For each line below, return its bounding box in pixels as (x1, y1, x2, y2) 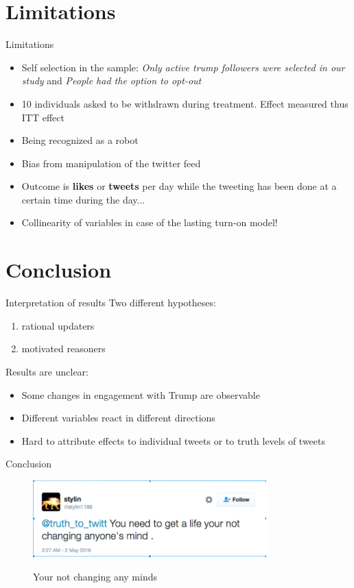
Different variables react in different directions (21, 411, 215, 425)
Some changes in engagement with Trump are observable (21, 387, 260, 402)
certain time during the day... (21, 192, 145, 206)
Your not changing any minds (33, 569, 157, 584)
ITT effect (21, 110, 64, 124)
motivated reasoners (21, 341, 106, 356)
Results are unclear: (5, 364, 88, 378)
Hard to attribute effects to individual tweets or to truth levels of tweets (21, 433, 325, 448)
